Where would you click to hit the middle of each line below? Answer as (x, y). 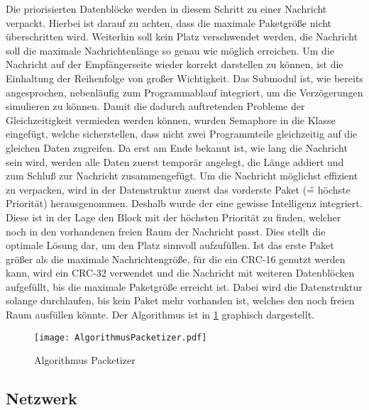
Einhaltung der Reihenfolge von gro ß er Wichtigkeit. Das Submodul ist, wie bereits (184, 78)
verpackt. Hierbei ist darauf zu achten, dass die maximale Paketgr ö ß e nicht (169, 22)
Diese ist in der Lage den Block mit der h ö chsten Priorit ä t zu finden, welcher (174, 217)
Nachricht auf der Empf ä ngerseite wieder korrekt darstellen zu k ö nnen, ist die (175, 64)
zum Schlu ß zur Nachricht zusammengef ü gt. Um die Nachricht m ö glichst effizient (182, 176)
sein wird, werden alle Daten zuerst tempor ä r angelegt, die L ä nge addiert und (175, 161)
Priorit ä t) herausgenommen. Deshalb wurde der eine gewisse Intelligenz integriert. (184, 203)
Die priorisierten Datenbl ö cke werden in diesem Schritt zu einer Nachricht (166, 9)
